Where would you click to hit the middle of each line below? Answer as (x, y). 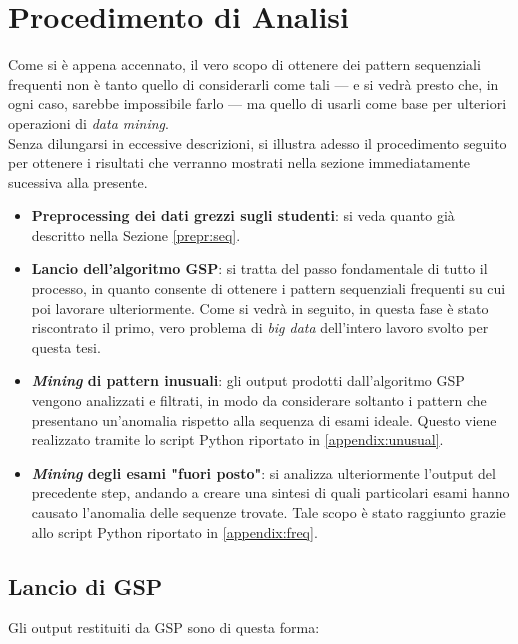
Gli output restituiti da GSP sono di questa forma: (164, 627)
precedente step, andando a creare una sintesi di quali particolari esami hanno (270, 492)
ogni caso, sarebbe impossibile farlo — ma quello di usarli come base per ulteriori (257, 103)
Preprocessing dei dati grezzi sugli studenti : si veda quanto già (243, 215)
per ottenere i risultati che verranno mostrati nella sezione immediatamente (239, 162)
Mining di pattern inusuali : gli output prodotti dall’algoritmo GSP (248, 380)
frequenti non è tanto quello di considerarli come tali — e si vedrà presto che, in (253, 83)
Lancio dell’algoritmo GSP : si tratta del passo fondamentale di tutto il (259, 268)
